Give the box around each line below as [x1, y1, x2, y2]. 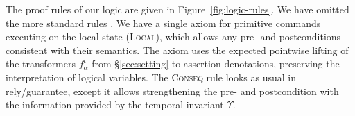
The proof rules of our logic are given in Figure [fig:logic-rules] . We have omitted [6, 2, 349, 16]
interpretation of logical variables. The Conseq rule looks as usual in [6, 69, 296, 84]
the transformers [6, 56, 76, 71]
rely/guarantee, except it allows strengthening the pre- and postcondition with [6, 83, 339, 98]
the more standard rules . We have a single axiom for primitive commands [6, 15, 321, 30]
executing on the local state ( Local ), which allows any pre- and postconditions [6, 29, 341, 44]
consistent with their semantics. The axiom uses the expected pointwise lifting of [6, 42, 349, 57]
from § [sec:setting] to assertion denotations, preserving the [92, 56, 340, 71]
